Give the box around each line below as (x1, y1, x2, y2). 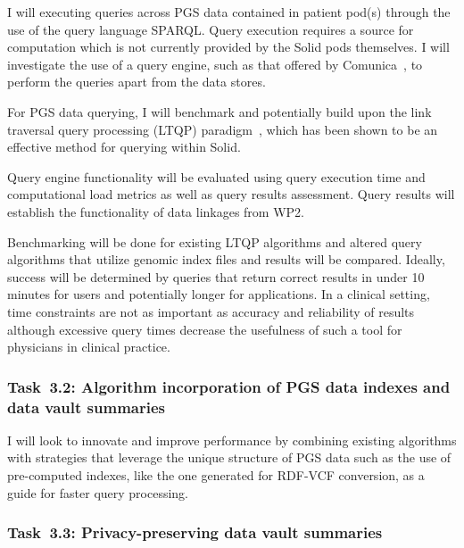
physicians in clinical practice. (7, 337, 170, 356)
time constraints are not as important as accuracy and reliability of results (7, 302, 415, 320)
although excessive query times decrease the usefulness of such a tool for (7, 320, 402, 338)
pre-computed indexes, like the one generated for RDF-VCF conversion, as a (7, 466, 425, 485)
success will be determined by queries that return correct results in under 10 (7, 267, 425, 286)
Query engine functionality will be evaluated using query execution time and (7, 167, 426, 186)
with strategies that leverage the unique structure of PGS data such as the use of (7, 448, 452, 467)
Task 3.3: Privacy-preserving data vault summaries (7, 521, 383, 544)
